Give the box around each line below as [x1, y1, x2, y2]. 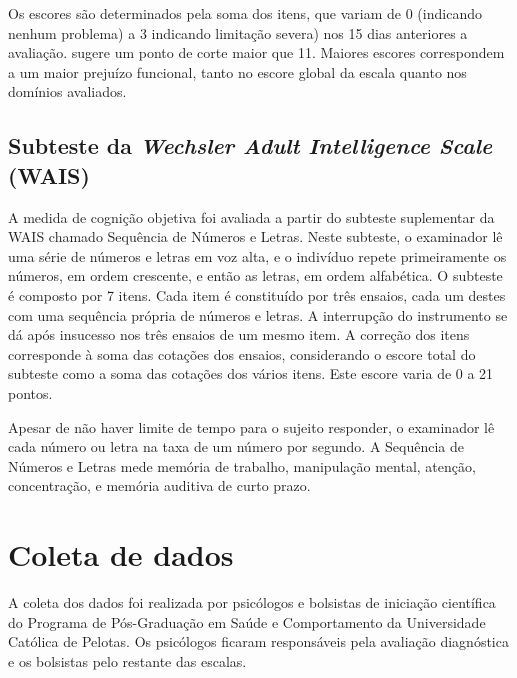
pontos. [8, 382, 53, 403]
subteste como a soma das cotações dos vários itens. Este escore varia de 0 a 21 [8, 363, 494, 384]
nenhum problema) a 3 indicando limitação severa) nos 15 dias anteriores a [8, 22, 468, 43]
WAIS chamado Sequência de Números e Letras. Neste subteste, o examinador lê [8, 226, 503, 247]
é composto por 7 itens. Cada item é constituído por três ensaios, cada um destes [8, 284, 506, 305]
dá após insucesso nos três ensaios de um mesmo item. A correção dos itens [8, 324, 470, 345]
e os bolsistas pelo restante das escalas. [8, 650, 247, 671]
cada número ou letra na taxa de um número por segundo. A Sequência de [8, 436, 465, 457]
